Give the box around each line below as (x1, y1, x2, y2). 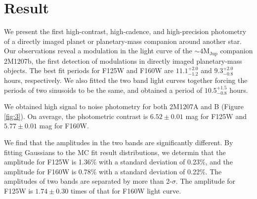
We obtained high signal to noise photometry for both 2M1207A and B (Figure (4, 101, 244, 112)
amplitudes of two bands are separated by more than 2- (4, 176, 172, 186)
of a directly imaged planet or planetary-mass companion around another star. (4, 36, 242, 46)
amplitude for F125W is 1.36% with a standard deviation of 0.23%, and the (4, 157, 233, 167)
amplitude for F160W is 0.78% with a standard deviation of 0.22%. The (4, 166, 222, 176)
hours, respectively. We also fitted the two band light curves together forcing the (4, 75, 248, 85)
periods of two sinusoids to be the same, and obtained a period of (4, 84, 203, 95)
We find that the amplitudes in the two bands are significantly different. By (4, 137, 233, 147)
